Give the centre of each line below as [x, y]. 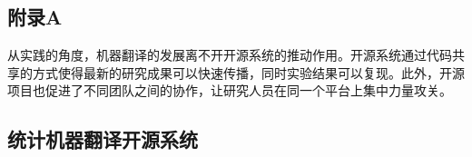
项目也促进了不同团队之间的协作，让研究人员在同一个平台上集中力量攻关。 [230, 90]
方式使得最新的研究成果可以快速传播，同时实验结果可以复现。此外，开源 [248, 72]
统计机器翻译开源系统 [103, 139]
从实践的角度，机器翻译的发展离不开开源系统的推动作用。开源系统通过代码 [230, 55]
